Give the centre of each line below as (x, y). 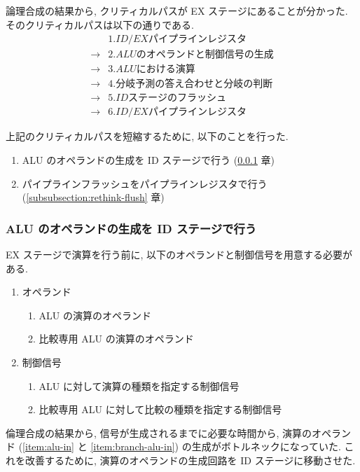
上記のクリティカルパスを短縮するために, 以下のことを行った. (147, 136)
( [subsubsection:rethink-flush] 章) (93, 197)
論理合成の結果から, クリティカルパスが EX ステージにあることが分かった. (177, 11)
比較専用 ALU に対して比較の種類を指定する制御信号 (160, 409)
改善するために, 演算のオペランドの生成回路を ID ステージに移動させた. (190, 460)
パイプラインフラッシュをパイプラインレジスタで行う (145, 183)
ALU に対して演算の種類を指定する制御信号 (139, 386)
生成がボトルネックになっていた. (266, 446)
